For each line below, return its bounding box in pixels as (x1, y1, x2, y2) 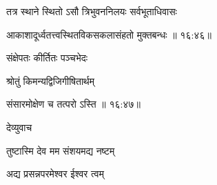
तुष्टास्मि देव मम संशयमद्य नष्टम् (6, 143, 115, 157)
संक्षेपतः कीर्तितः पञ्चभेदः (6, 50, 88, 65)
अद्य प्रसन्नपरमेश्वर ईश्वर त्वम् (6, 166, 104, 181)
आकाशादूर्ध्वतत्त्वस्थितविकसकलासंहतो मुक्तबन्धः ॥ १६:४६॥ (6, 27, 211, 41)
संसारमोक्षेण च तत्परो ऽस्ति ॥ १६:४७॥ (6, 97, 141, 111)
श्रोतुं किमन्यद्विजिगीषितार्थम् (6, 73, 95, 88)
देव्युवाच (6, 119, 32, 134)
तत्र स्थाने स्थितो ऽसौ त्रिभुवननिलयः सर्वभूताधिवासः (6, 4, 177, 18)
